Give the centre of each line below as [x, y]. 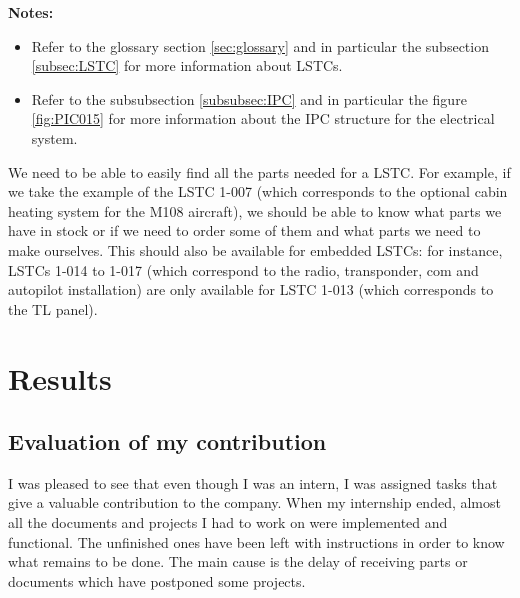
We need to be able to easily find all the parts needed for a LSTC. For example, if [259, 171]
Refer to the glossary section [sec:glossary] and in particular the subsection [260, 45]
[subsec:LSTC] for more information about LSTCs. [187, 65]
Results [60, 377]
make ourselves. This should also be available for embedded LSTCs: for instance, [255, 249]
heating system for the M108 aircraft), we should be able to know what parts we [255, 210]
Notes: [31, 12]
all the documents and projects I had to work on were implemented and [228, 522]
